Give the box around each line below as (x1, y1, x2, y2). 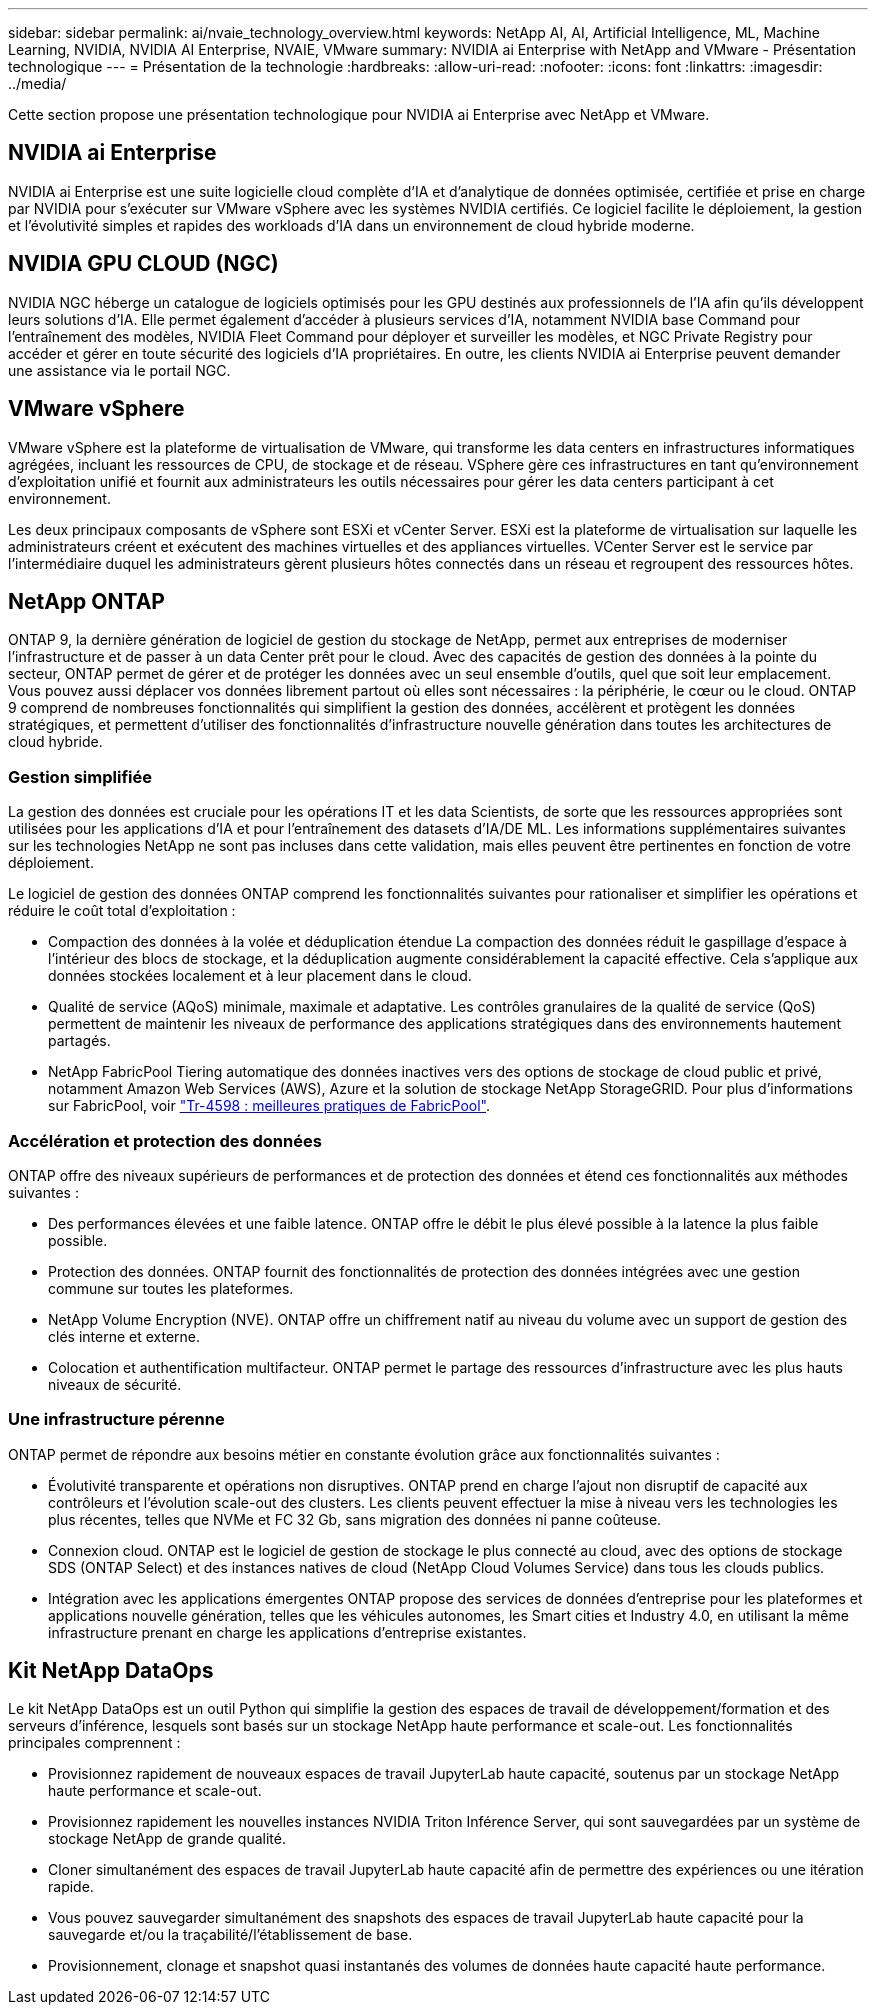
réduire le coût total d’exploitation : (8, 902, 236, 920)
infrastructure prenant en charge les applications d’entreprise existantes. (48, 1623, 527, 1641)
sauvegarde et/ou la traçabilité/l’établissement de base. (48, 1926, 413, 1944)
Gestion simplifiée (8, 766, 152, 787)
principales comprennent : (8, 1734, 181, 1752)
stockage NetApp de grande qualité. (48, 1830, 286, 1848)
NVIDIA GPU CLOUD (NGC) (8, 251, 279, 277)
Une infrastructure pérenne (8, 1409, 225, 1430)
